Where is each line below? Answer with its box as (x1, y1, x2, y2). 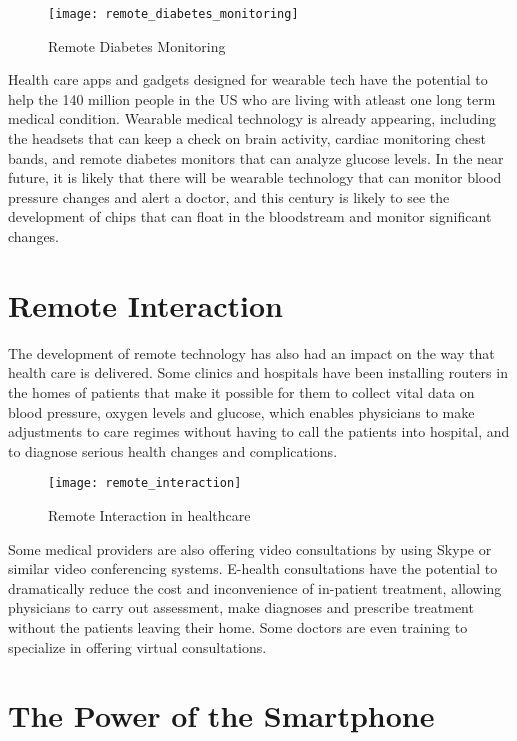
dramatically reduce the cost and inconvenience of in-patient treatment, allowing (8, 577, 502, 598)
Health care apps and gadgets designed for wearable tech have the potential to (8, 69, 488, 90)
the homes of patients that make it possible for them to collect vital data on (8, 381, 475, 402)
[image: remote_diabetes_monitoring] (48, 7, 299, 21)
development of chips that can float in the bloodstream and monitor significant (8, 206, 492, 227)
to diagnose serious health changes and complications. (8, 440, 338, 461)
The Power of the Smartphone (8, 695, 435, 736)
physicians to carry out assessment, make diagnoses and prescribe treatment (8, 597, 474, 618)
